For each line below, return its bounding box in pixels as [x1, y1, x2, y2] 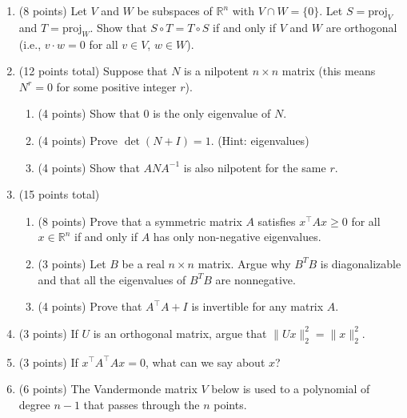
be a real [122, 255, 165, 271]
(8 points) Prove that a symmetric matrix [38, 212, 242, 229]
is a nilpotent [184, 62, 249, 79]
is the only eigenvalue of [153, 105, 271, 122]
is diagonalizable [320, 255, 401, 271]
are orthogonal [325, 18, 397, 35]
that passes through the [83, 396, 200, 412]
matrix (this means [281, 62, 376, 79]
